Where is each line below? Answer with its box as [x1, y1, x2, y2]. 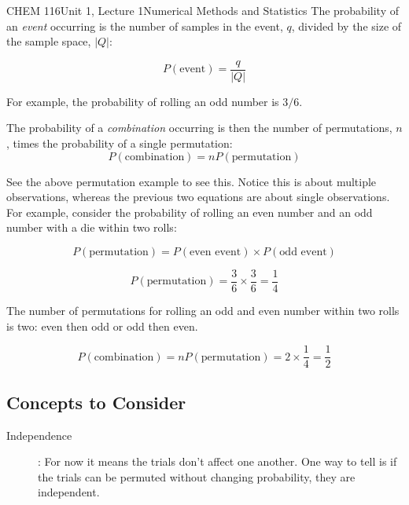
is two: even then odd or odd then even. [6, 317, 198, 334]
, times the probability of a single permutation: [6, 135, 233, 152]
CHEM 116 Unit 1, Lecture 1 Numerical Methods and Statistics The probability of [6, 2, 399, 18]
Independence [6, 426, 72, 443]
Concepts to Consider [6, 390, 186, 414]
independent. [38, 484, 100, 500]
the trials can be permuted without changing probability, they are [38, 468, 356, 485]
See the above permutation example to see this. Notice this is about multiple [6, 173, 377, 189]
